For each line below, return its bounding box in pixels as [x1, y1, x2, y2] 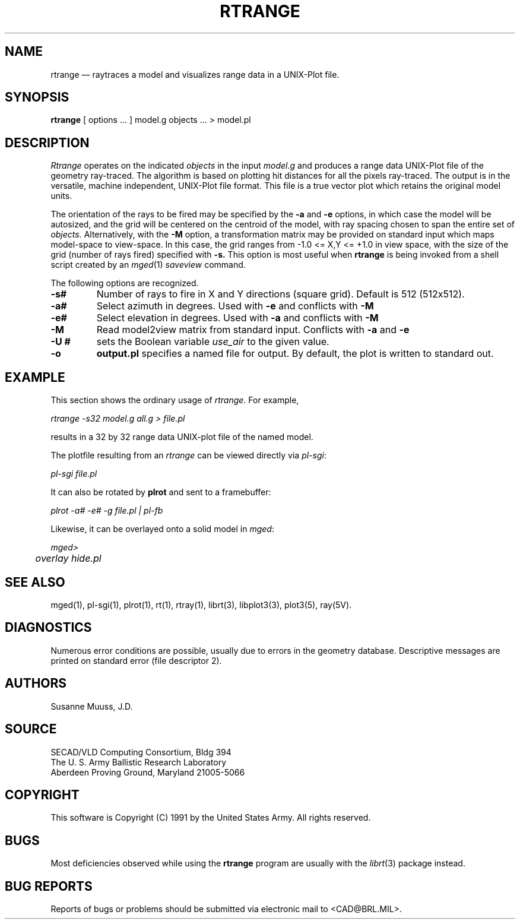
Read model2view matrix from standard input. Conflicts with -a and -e [96, 324, 410, 336]
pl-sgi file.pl [50, 469, 97, 479]
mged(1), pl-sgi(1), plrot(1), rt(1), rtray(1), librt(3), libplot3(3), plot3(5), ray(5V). [50, 599, 352, 610]
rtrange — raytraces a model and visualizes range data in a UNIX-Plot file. [50, 69, 340, 80]
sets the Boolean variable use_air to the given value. [96, 336, 329, 348]
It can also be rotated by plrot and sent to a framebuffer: [50, 487, 271, 498]
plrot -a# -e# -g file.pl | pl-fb [50, 505, 163, 516]
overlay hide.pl [35, 552, 102, 565]
